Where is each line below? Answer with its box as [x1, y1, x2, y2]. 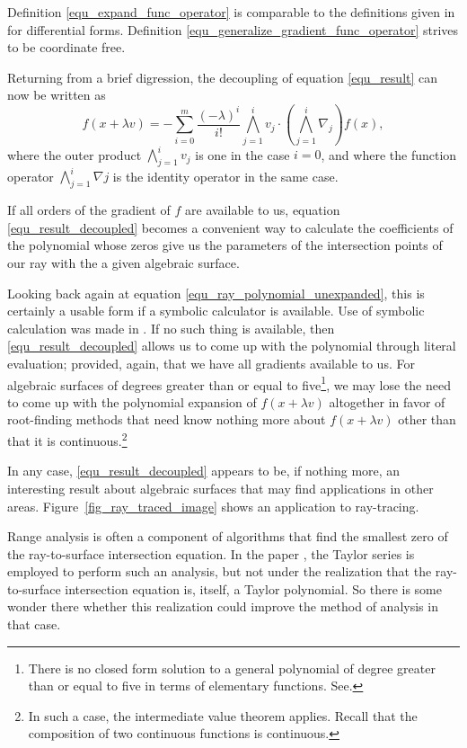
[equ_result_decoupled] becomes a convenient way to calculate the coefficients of [7, 218, 454, 236]
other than [398, 410, 456, 429]
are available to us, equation [185, 200, 340, 219]
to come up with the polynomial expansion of [7, 392, 257, 411]
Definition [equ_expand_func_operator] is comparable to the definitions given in [7, 3, 455, 21]
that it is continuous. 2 [7, 429, 128, 450]
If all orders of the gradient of [7, 200, 171, 219]
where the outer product [7, 145, 142, 164]
